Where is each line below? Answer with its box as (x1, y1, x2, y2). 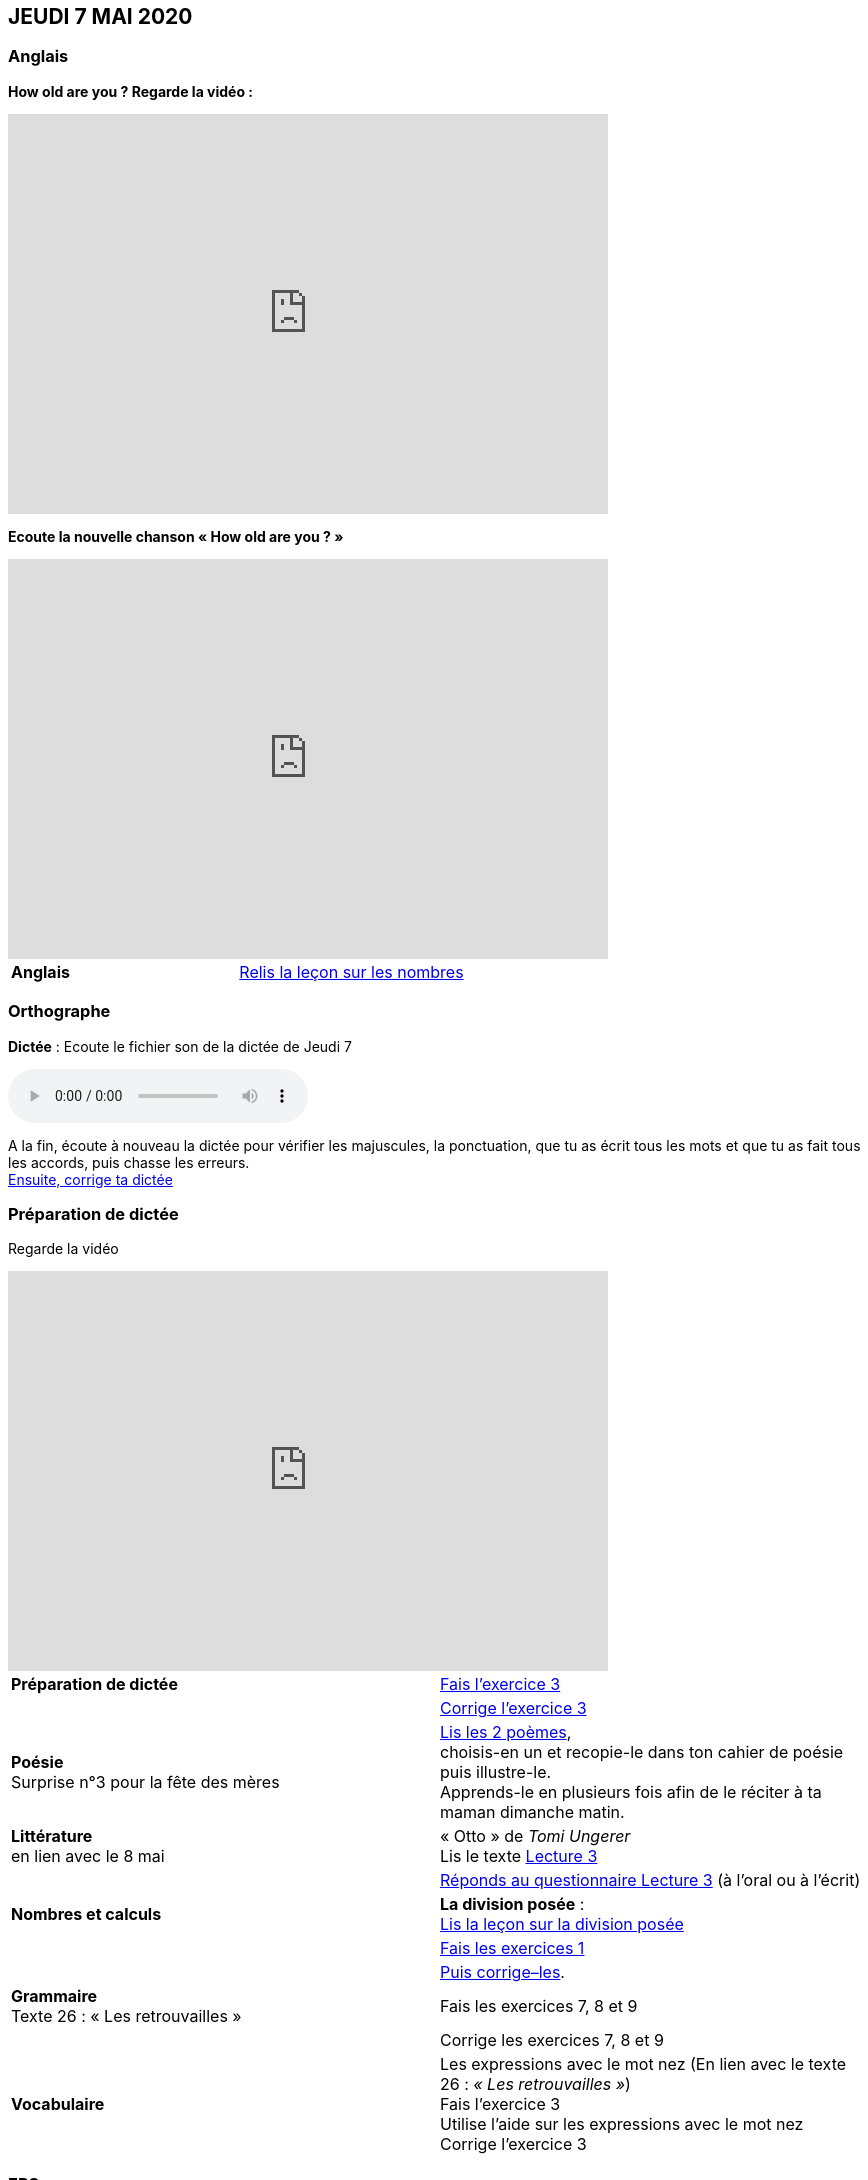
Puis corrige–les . (440, 1962, 565, 1983)
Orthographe (8, 1001, 111, 1022)
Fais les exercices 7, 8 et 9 (440, 1996, 638, 2017)
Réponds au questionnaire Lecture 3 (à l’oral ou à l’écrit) (440, 1870, 861, 1891)
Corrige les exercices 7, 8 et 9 (440, 2030, 664, 2051)
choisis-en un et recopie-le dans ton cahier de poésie (440, 1742, 844, 1763)
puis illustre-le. (440, 1762, 552, 1783)
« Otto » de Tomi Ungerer (440, 1826, 631, 1847)
